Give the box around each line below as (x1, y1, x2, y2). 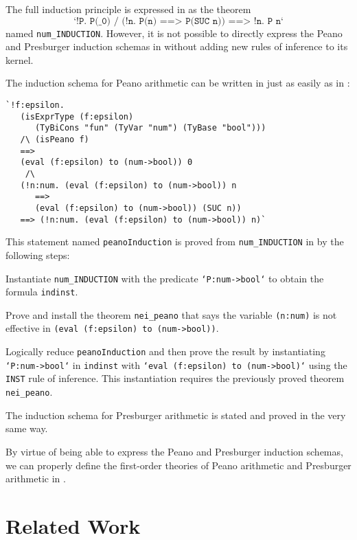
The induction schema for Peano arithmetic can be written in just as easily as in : (5, 76, 350, 90)
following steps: (5, 247, 70, 262)
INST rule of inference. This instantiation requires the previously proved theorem (5, 371, 345, 385)
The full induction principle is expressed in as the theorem (5, 2, 251, 16)
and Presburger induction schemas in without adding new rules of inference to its (5, 39, 348, 54)
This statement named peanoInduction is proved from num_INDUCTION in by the (5, 234, 344, 249)
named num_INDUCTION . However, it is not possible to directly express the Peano (5, 25, 343, 40)
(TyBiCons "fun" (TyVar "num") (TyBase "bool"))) (34, 123, 266, 133)
